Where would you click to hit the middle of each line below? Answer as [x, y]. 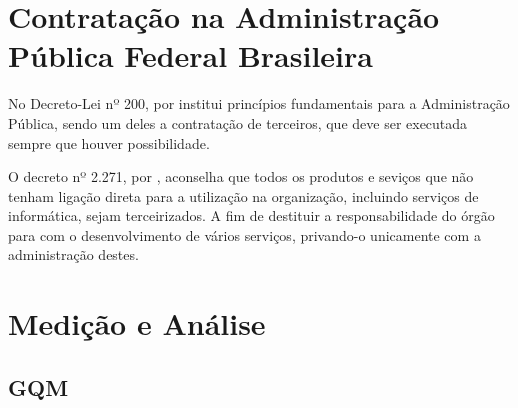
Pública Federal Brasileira [190, 55]
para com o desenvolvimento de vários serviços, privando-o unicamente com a [244, 234]
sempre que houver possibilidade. [109, 142]
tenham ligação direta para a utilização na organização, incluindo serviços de [243, 195]
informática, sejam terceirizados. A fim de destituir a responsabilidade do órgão [251, 215]
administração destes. [73, 254]
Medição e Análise [137, 323]
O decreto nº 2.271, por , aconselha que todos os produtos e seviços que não [241, 176]
